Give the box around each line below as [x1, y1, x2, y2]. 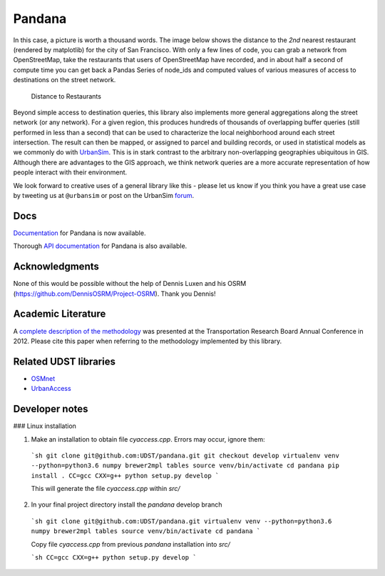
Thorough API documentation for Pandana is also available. [13, 242, 188, 250]
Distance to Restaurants [31, 91, 101, 100]
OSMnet [31, 374, 56, 382]
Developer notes [13, 403, 88, 415]
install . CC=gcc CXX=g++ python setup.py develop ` [31, 472, 220, 480]
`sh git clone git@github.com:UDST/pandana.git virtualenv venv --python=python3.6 [31, 517, 332, 525]
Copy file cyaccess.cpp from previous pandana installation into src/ [31, 540, 231, 548]
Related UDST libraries [13, 355, 115, 367]
